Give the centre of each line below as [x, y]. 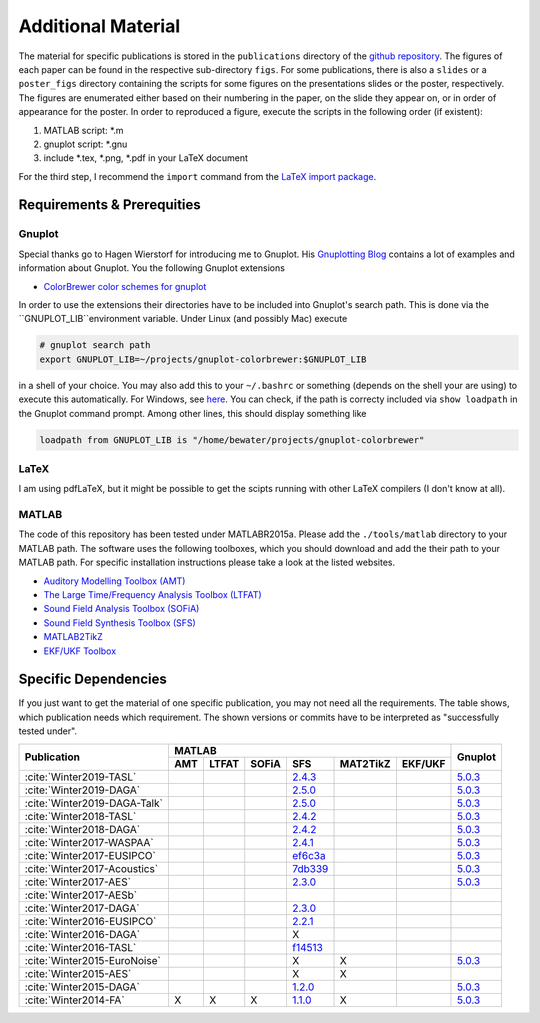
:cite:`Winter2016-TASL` [80, 947]
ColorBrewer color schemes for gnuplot [125, 286]
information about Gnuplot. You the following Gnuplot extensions [151, 268]
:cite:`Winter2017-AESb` [81, 895]
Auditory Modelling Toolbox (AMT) [114, 581]
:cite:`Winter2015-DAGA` [82, 987]
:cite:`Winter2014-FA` [74, 1000]
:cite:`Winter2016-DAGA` [82, 934]
